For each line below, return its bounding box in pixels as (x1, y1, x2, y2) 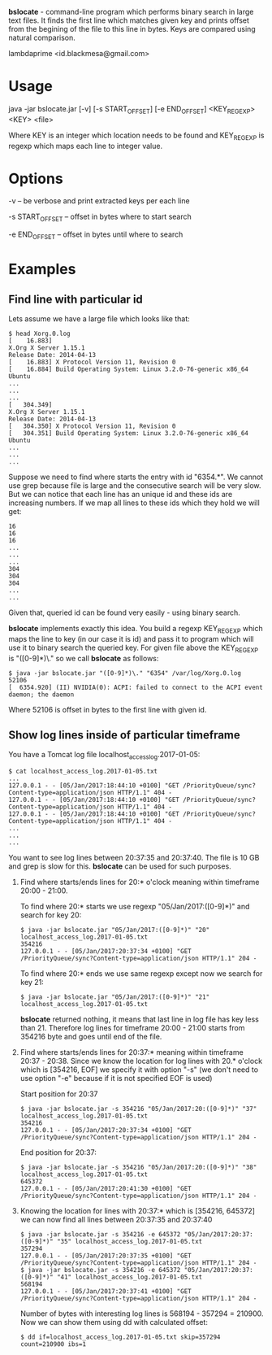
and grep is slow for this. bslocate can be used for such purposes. (8, 861, 231, 871)
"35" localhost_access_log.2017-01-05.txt (56, 1238, 203, 1246)
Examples (8, 260, 76, 279)
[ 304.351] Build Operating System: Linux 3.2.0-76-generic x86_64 (8, 429, 249, 438)
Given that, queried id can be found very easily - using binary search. (8, 608, 241, 617)
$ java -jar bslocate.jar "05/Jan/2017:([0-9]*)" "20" (19, 926, 210, 935)
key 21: (19, 978, 45, 987)
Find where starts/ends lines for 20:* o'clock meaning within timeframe (19, 878, 260, 887)
